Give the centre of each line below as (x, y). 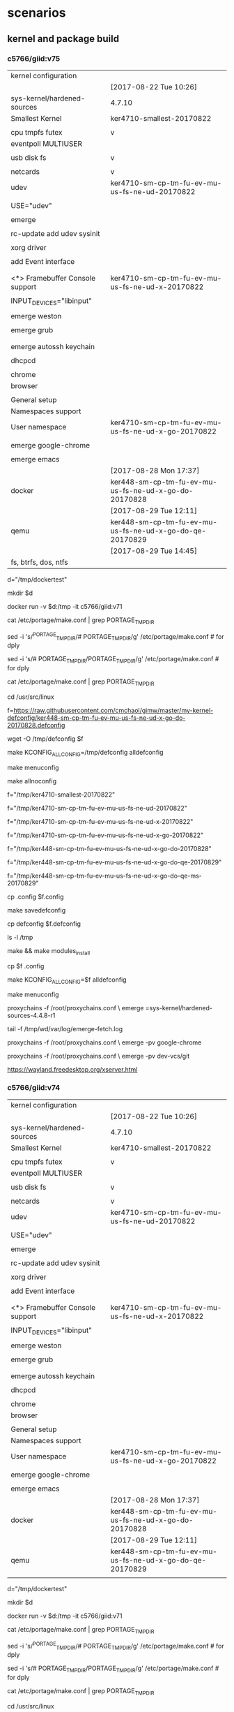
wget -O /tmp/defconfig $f (45, 739)
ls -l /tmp (20, 937)
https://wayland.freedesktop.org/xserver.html (72, 1070)
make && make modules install (49, 951)
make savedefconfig (37, 910)
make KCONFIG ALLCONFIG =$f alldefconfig (67, 980)
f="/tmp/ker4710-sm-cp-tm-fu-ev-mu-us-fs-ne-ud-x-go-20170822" (106, 835)
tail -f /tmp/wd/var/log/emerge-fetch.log (65, 1029)
